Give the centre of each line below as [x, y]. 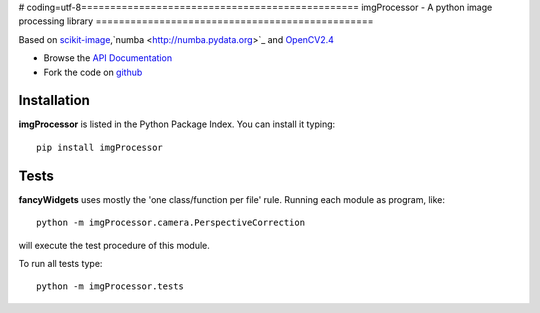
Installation [54, 100]
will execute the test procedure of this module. [114, 245]
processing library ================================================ [196, 21]
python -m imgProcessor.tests [110, 286]
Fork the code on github [93, 72]
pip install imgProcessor [100, 147]
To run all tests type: [60, 263]
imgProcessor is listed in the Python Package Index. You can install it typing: [177, 124]
